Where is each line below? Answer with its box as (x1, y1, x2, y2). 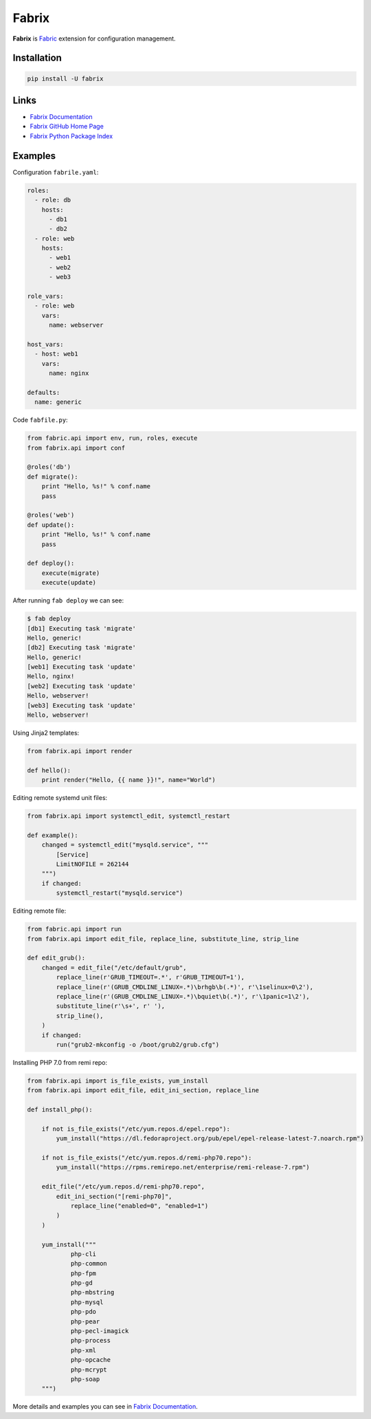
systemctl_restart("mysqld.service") (56, 889, 183, 897)
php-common (70, 1259, 108, 1268)
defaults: (27, 389, 60, 396)
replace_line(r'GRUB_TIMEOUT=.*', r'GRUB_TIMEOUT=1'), (56, 973, 245, 982)
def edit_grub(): (27, 954, 86, 962)
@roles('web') (27, 511, 75, 519)
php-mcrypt (70, 1365, 108, 1374)
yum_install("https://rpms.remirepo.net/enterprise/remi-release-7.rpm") (56, 1163, 311, 1171)
